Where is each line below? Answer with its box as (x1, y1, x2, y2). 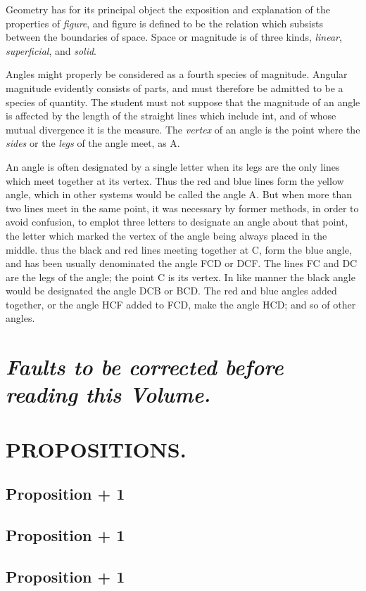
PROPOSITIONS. (6, 434, 187, 463)
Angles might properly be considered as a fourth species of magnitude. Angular (6, 67, 348, 82)
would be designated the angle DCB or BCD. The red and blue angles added (6, 283, 337, 298)
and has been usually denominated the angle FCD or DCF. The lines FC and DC (6, 256, 358, 271)
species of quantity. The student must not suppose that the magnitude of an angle (6, 94, 360, 109)
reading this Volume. (6, 379, 211, 409)
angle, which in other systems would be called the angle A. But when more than (6, 187, 353, 202)
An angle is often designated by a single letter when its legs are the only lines (6, 159, 340, 174)
